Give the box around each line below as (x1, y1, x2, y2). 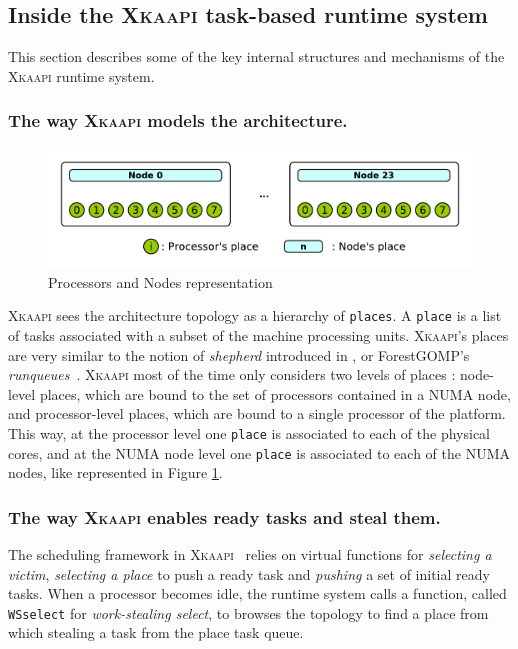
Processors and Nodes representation (48, 271, 273, 292)
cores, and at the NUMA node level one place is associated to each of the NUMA (8, 442, 510, 463)
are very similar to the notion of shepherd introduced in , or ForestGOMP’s (8, 344, 470, 365)
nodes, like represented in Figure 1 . (8, 462, 223, 483)
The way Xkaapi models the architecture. (8, 108, 348, 133)
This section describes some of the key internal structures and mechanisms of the (8, 46, 505, 67)
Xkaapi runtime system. (8, 65, 155, 86)
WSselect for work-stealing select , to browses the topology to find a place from (8, 602, 489, 623)
